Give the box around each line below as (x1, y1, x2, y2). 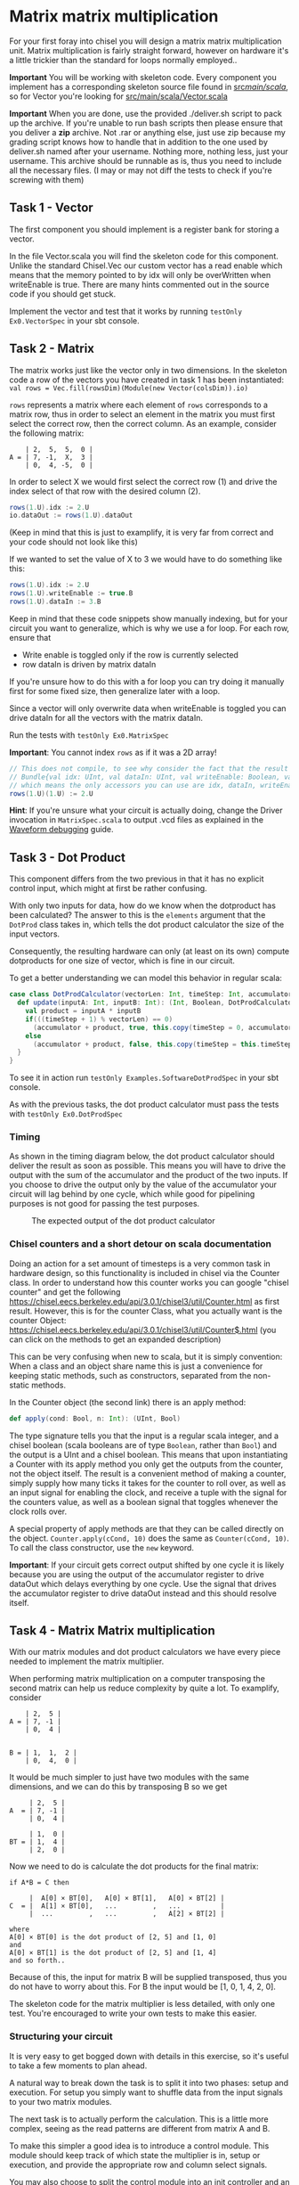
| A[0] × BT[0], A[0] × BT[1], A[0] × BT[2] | (28, 1894, 225, 1903)
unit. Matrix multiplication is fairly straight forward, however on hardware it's (9, 45, 289, 55)
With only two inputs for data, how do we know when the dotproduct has (9, 900, 276, 911)
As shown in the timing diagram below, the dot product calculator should (9, 1151, 275, 1162)
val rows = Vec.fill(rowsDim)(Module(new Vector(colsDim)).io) (9, 383, 249, 393)
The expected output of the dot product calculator (31, 1215, 215, 1226)
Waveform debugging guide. (9, 824, 114, 835)
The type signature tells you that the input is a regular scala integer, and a (9, 1430, 279, 1441)
